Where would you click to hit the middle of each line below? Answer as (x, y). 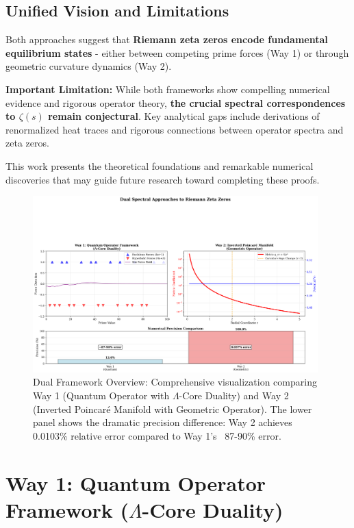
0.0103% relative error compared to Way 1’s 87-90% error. (157, 435)
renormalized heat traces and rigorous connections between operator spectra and (175, 129)
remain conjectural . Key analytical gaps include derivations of (184, 116)
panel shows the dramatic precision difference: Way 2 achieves (163, 422)
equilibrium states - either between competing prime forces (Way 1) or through (177, 52)
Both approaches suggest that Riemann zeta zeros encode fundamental (167, 39)
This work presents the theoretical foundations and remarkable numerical (160, 165)
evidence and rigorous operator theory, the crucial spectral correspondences (176, 102)
